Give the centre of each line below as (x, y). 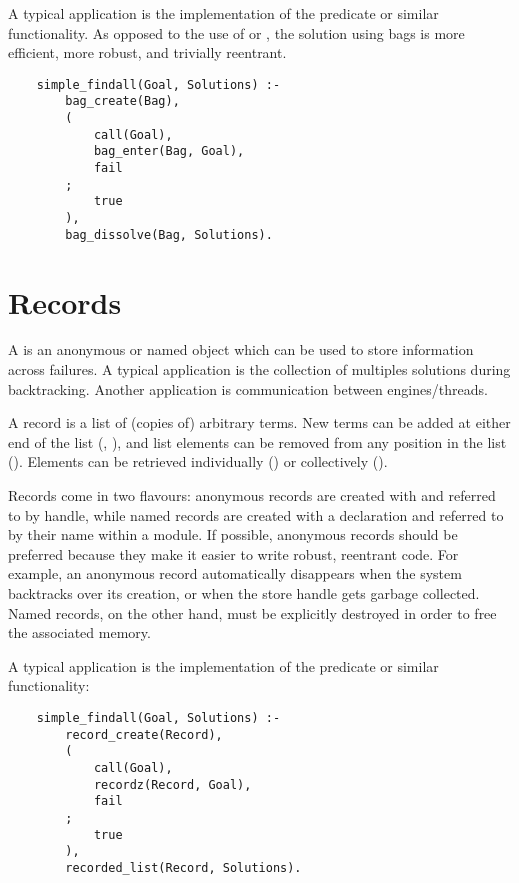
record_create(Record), (144, 734)
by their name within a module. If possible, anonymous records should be (233, 534)
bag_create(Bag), (122, 101)
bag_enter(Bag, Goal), (169, 151)
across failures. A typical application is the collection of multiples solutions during (259, 369)
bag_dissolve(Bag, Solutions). (169, 234)
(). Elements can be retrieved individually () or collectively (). (198, 461)
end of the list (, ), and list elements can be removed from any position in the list (257, 441)
